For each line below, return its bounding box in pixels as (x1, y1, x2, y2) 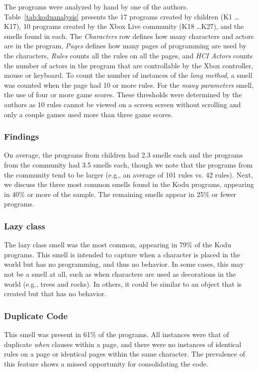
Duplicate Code (4, 309, 68, 322)
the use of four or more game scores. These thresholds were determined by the (4, 89, 242, 100)
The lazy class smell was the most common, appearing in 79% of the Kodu (4, 239, 231, 250)
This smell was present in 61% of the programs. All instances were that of (4, 329, 229, 339)
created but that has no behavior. (4, 288, 106, 299)
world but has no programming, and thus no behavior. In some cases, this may (4, 259, 244, 269)
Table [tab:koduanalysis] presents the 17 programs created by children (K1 (4, 11, 233, 21)
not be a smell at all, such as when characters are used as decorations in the (4, 268, 236, 279)
